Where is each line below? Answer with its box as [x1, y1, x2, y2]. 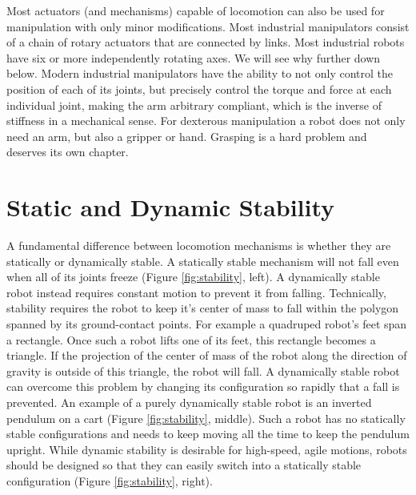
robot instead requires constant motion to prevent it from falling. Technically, [6, 284, 386, 300]
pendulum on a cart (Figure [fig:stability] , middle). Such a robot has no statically [6, 409, 406, 426]
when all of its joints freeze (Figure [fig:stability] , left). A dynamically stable [6, 268, 380, 285]
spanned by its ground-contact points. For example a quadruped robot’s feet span [6, 316, 407, 332]
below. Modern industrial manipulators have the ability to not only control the [6, 65, 393, 82]
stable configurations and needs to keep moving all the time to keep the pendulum [6, 425, 410, 442]
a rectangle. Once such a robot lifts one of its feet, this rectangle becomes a [6, 331, 376, 348]
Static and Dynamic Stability [6, 191, 335, 223]
